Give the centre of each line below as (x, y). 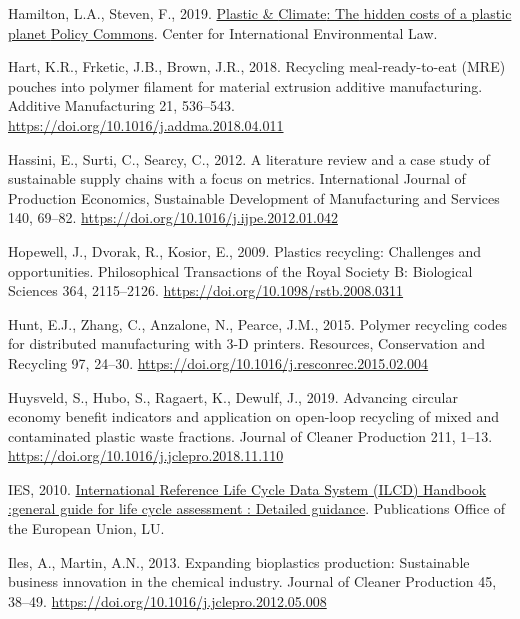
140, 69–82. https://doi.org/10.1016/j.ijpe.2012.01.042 (173, 217)
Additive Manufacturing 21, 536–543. (121, 105)
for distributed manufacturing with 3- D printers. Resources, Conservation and (247, 343)
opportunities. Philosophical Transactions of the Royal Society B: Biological (240, 270)
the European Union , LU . (86, 528)
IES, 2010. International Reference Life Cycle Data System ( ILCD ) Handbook (247, 488)
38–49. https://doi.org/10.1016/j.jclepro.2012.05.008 (167, 600)
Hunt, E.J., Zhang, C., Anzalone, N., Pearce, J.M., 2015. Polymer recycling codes (257, 323)
